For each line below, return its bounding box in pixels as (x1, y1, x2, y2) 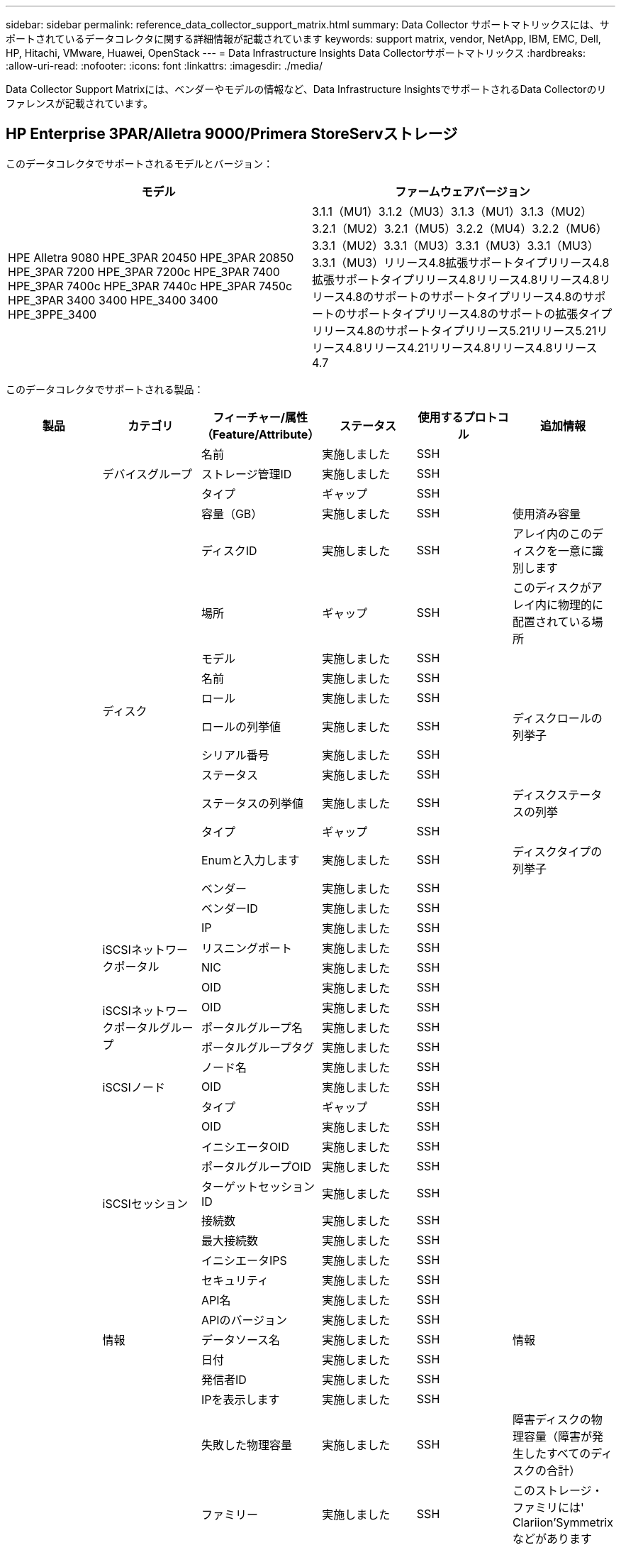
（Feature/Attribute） (201, 427, 320, 441)
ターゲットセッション (201, 1179, 315, 1194)
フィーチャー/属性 (213, 410, 308, 424)
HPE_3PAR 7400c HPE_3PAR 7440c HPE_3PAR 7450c (8, 278, 293, 293)
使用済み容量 (512, 506, 581, 521)
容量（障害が (523, 1429, 592, 1444)
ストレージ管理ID (201, 466, 292, 481)
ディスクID (201, 543, 257, 558)
